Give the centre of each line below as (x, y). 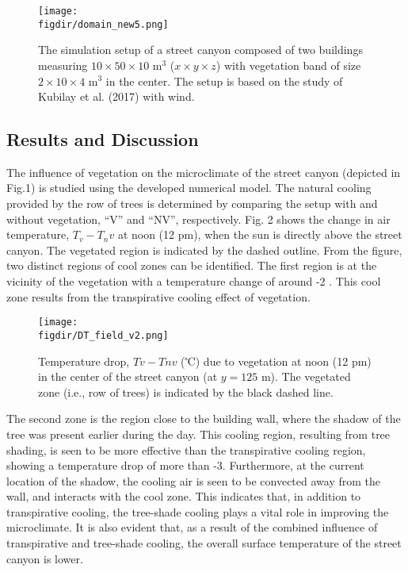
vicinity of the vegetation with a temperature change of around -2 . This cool (194, 281)
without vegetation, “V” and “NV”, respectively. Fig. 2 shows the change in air (198, 219)
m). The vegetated (306, 376)
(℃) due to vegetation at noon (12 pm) (276, 361)
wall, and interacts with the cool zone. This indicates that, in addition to (184, 496)
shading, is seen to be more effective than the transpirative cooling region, (186, 449)
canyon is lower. (45, 558)
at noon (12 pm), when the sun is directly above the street (260, 234)
